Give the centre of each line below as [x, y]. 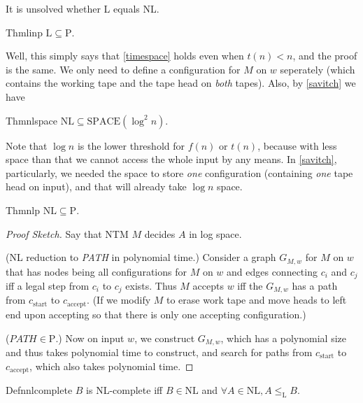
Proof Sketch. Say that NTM [67, 233]
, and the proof [325, 56]
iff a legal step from [48, 286]
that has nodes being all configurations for [96, 271]
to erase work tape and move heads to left [257, 300]
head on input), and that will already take [96, 186]
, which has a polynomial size [283, 338]
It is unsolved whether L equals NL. [83, 8]
